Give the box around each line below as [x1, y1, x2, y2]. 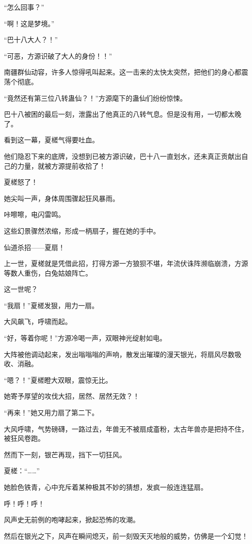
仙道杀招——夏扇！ [4, 242, 65, 252]
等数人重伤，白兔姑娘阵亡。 [4, 267, 92, 278]
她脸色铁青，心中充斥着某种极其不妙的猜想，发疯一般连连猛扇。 [4, 482, 207, 492]
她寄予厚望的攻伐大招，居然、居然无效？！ [4, 391, 140, 401]
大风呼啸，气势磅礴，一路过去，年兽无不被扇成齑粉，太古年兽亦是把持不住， [4, 423, 248, 434]
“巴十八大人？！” [4, 34, 58, 45]
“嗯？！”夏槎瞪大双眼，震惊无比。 [4, 374, 112, 385]
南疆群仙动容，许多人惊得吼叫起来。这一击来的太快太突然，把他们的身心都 [4, 67, 241, 77]
